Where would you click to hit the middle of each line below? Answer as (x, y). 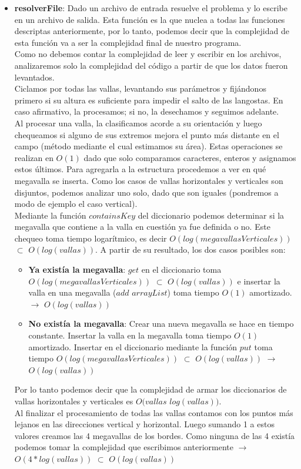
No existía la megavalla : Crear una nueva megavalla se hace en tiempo (161, 324)
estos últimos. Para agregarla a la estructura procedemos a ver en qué (140, 169)
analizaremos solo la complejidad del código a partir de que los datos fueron (151, 65)
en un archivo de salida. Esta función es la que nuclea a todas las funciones (150, 19)
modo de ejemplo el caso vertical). (76, 204)
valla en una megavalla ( (72, 292)
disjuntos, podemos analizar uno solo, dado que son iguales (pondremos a (146, 192)
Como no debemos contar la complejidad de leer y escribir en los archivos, (148, 54)
